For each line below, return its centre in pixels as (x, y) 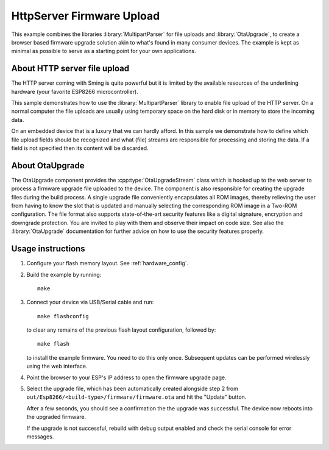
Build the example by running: (64, 274)
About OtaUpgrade (48, 166)
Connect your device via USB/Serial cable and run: (90, 302)
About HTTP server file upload (70, 69)
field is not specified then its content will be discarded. (80, 148)
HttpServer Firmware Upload (86, 16)
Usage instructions (48, 249)
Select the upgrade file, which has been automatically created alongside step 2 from (133, 389)
